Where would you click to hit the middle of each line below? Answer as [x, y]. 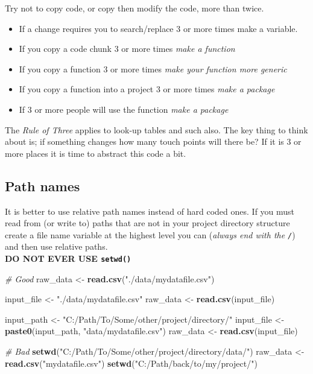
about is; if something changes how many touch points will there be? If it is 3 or [153, 141]
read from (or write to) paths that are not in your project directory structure [147, 223]
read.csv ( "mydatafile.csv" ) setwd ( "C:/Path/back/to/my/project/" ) [131, 363]
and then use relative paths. [56, 246]
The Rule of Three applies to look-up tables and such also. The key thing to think [156, 129]
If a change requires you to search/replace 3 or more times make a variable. [158, 28]
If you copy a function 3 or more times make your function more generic [153, 68]
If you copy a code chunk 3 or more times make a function [127, 49]
